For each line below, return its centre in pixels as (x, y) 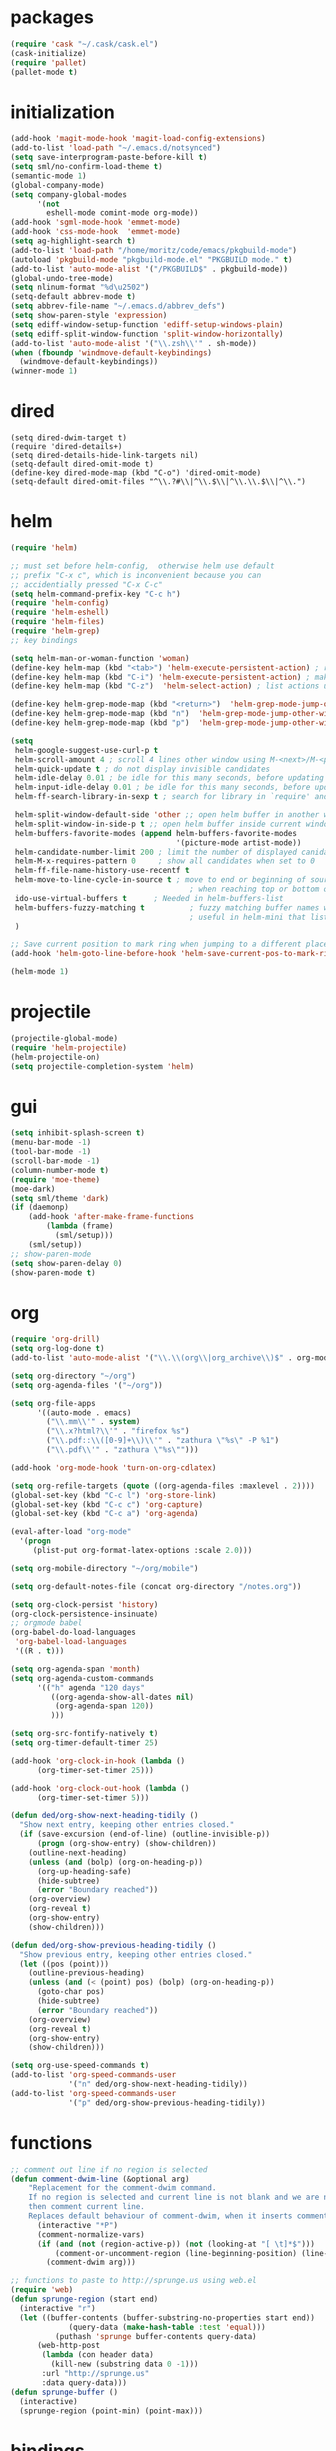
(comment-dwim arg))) (91, 2262)
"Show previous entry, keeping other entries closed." (136, 1954)
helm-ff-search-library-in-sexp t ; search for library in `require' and (171, 797)
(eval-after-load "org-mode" (71, 1532)
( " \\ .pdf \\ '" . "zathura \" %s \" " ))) (122, 1450)
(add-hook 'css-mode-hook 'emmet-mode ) (96, 232)
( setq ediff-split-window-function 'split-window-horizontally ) (147, 334)
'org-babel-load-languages (71, 1642)
